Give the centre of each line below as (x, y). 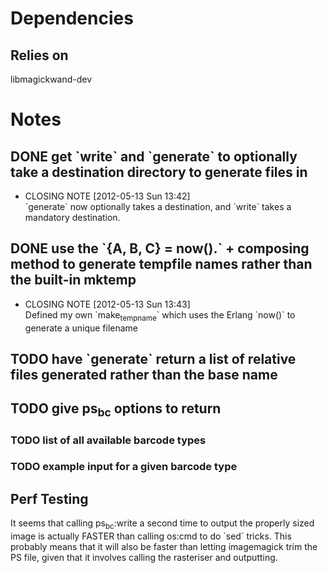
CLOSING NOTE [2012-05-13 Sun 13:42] (107, 196)
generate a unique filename (81, 328)
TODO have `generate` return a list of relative (153, 359)
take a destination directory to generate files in (159, 172)
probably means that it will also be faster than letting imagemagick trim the (164, 547)
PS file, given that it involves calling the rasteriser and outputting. (144, 558)
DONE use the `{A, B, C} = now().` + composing (160, 248)
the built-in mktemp (73, 280)
